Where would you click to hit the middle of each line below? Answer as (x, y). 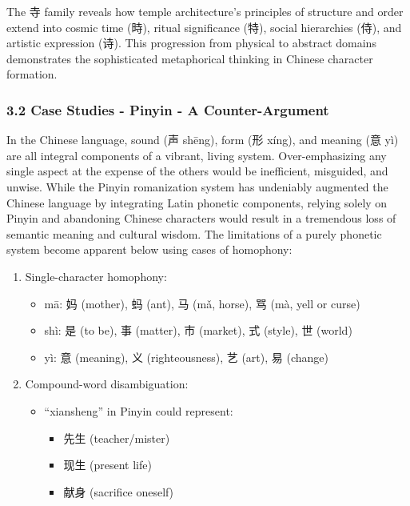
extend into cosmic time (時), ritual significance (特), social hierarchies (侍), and (204, 27)
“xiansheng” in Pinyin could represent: (139, 410)
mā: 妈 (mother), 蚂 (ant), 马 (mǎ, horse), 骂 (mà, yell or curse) (202, 303)
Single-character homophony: (96, 276)
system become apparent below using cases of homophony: (149, 249)
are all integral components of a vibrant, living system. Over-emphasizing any (197, 155)
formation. (32, 74)
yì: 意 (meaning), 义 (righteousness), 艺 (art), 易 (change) (186, 357)
